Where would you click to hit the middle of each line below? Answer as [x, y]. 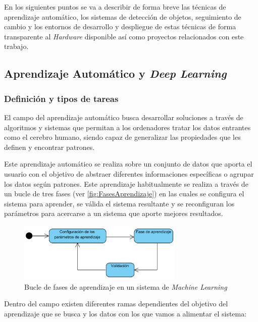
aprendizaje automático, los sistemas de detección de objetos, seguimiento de [123, 16]
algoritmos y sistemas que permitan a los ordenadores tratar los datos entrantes [127, 127]
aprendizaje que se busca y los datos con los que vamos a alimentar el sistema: [125, 313]
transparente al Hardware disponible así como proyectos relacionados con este [124, 36]
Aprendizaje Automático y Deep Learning [115, 73]
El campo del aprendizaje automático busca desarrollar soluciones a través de [124, 117]
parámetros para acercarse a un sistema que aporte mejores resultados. [114, 213]
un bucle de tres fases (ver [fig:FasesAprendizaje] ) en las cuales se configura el [124, 194]
